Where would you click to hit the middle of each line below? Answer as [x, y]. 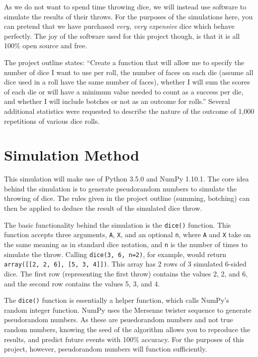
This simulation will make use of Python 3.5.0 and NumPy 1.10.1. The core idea [127, 179]
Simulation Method [72, 155]
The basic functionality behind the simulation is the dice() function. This [118, 224]
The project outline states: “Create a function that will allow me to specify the [124, 62]
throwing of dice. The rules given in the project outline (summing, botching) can [127, 198]
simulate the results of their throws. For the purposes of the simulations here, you [129, 16]
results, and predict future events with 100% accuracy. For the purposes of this [124, 339]
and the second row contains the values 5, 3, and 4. [82, 283]
